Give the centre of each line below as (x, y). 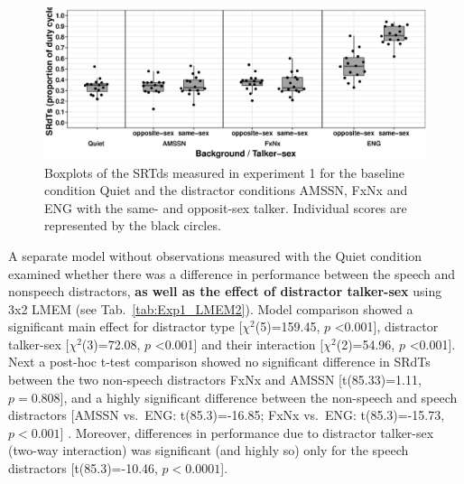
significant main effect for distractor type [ (125, 326)
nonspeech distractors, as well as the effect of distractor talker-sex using (225, 291)
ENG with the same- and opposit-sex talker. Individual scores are (226, 207)
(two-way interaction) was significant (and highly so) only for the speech (209, 450)
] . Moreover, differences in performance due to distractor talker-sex (247, 432)
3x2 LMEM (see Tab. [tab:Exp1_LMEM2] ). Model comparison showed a (211, 308)
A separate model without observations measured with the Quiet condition (215, 255)
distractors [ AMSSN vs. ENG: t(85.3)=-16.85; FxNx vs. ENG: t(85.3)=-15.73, (227, 415)
